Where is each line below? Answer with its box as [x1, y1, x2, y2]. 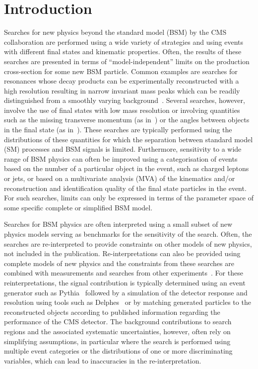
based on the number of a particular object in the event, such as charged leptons [4, 163, 249, 174]
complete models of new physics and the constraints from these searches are [4, 258, 234, 268]
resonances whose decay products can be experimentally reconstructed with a [4, 76, 239, 86]
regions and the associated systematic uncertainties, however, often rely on [4, 326, 231, 336]
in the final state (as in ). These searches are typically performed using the [4, 124, 232, 135]
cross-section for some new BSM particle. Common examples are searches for [4, 66, 238, 76]
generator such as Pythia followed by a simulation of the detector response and [4, 287, 248, 297]
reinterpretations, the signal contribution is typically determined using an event [4, 277, 246, 287]
